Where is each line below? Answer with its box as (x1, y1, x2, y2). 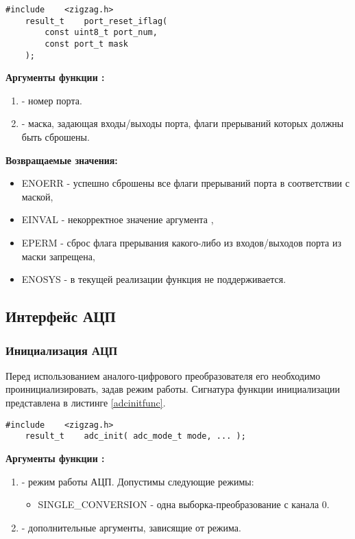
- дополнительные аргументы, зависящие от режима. (21, 520, 241, 534)
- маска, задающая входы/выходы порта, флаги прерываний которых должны (21, 116, 344, 130)
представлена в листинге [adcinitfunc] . (5, 395, 166, 409)
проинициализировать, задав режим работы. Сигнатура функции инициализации (5, 382, 340, 396)
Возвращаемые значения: (5, 152, 118, 167)
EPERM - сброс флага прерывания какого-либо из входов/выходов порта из (21, 236, 341, 250)
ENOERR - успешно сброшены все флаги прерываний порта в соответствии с (21, 176, 350, 190)
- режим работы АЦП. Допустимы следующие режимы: (21, 474, 254, 488)
